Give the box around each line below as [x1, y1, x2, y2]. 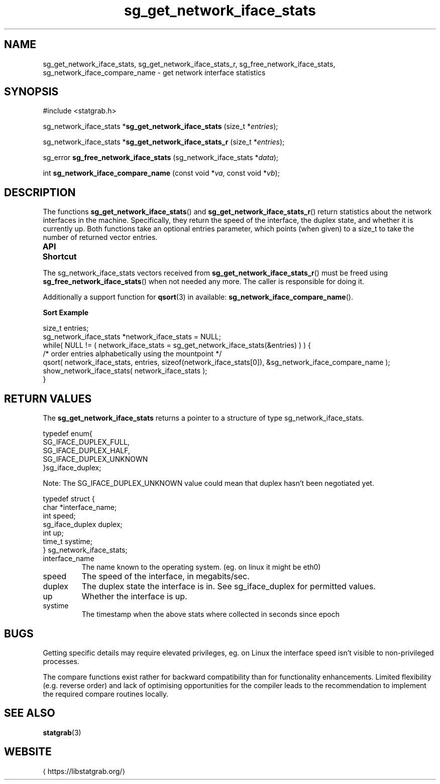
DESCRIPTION [4, 186, 76, 199]
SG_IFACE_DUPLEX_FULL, [43, 438, 130, 447]
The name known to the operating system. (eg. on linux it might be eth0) [81, 563, 321, 572]
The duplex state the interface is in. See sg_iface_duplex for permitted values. [81, 581, 376, 592]
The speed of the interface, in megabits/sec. [81, 571, 250, 582]
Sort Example [43, 308, 89, 317]
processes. [43, 657, 79, 666]
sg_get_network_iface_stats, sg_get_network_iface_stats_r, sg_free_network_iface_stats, [43, 59, 336, 68]
